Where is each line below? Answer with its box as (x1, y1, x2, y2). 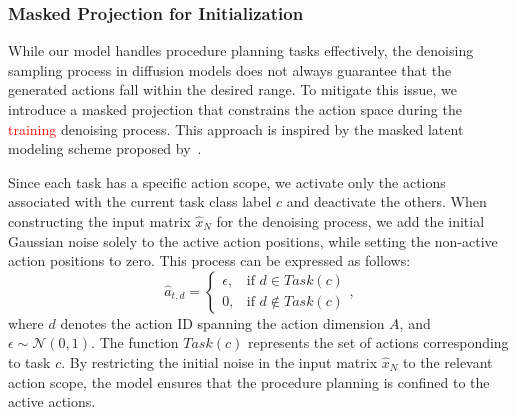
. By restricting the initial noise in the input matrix (61, 351, 378, 372)
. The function (91, 332, 179, 353)
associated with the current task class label (8, 191, 272, 212)
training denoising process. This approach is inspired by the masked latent (8, 118, 464, 139)
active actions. (8, 391, 96, 412)
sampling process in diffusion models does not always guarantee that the (8, 59, 452, 80)
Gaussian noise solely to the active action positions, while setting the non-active (8, 230, 498, 251)
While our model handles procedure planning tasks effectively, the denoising (8, 40, 474, 61)
